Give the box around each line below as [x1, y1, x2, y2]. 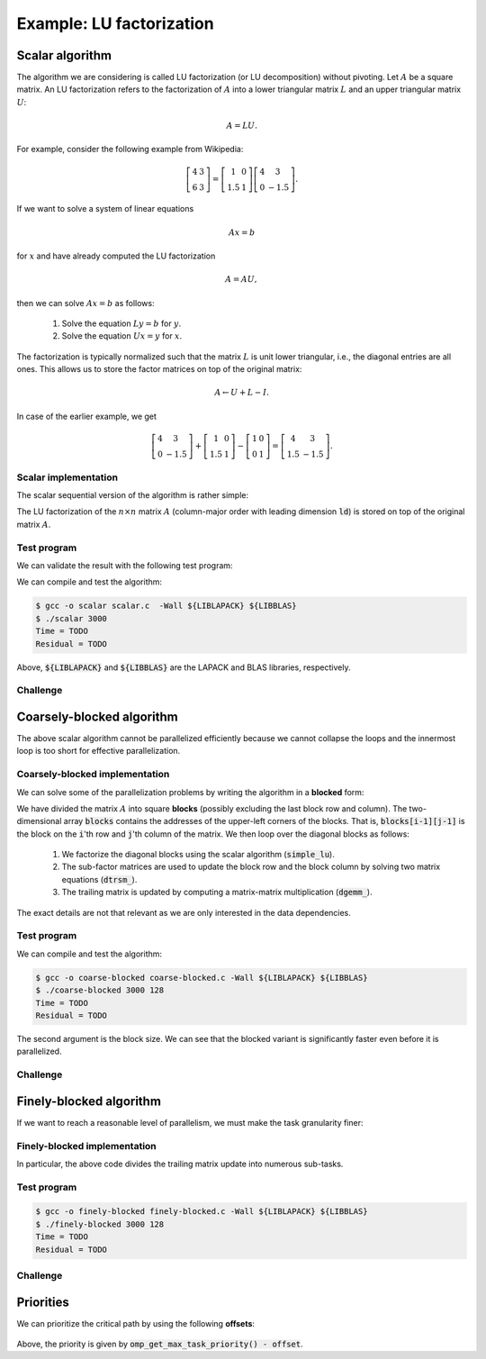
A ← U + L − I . [214, 387, 270, 398]
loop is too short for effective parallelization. [16, 746, 181, 757]
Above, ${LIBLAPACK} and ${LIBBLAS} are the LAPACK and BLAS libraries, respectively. [16, 662, 351, 673]
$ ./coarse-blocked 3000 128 [35, 985, 165, 995]
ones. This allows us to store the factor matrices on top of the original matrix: [16, 364, 302, 375]
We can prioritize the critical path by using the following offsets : [16, 1318, 256, 1328]
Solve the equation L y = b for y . [61, 318, 182, 329]
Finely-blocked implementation [16, 1139, 157, 1152]
